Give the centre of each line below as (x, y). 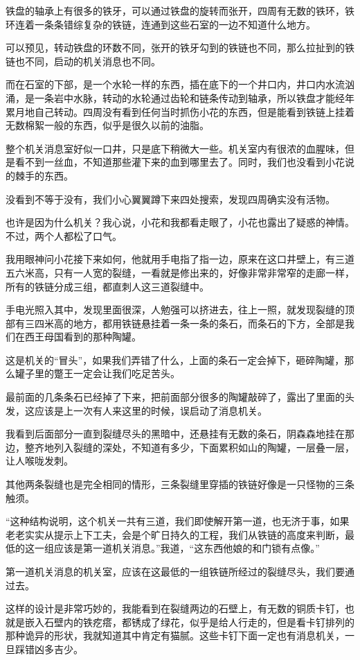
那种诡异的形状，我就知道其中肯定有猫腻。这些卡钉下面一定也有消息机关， (175, 635)
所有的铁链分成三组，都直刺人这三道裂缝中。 (107, 286)
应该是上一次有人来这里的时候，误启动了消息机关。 (151, 410)
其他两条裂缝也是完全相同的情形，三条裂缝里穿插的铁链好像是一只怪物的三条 (180, 484)
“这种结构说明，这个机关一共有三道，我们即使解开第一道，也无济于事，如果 (178, 521)
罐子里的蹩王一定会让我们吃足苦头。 (97, 373)
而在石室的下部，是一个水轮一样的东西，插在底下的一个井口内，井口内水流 (175, 84)
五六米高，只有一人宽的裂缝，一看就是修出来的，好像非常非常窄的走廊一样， (180, 272)
